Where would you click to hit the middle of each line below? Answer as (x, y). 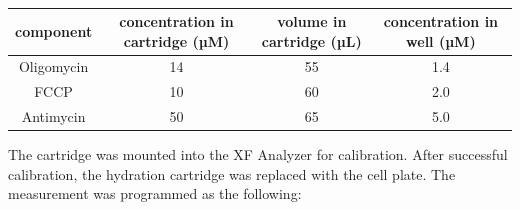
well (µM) (441, 40)
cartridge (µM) (176, 40)
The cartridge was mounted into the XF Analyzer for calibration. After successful (258, 154)
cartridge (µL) (311, 40)
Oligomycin (53, 66)
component (54, 30)
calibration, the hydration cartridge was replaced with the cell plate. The (232, 173)
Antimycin (53, 116)
